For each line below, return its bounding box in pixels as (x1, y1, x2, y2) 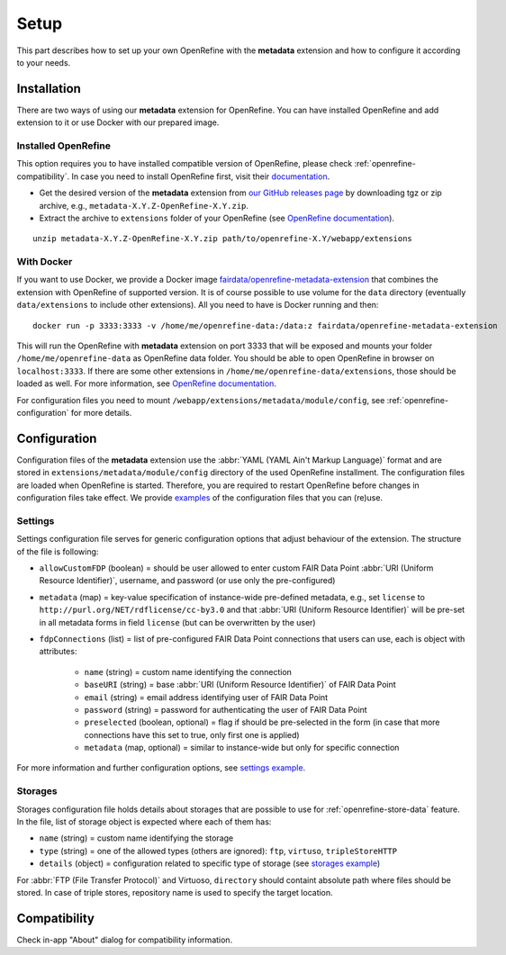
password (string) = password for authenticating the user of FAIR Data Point (84, 704, 368, 715)
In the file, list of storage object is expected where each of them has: (16, 815, 272, 827)
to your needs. (16, 57, 71, 68)
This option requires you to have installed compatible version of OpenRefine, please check (16, 158, 353, 169)
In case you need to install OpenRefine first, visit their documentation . (71, 171, 330, 182)
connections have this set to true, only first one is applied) (84, 729, 301, 740)
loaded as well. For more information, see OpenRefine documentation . (16, 378, 276, 389)
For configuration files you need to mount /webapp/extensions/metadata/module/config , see (16, 394, 385, 405)
